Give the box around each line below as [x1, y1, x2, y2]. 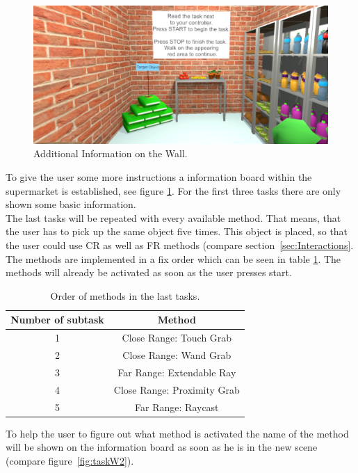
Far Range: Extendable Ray [117, 364, 236, 379]
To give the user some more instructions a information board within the [6, 169, 312, 184]
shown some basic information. [6, 197, 136, 211]
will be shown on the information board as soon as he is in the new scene [6, 440, 318, 454]
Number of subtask [10, 312, 104, 327]
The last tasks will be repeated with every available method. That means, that [6, 210, 341, 225]
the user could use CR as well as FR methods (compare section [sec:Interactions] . [6, 237, 354, 252]
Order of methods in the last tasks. [50, 288, 200, 303]
